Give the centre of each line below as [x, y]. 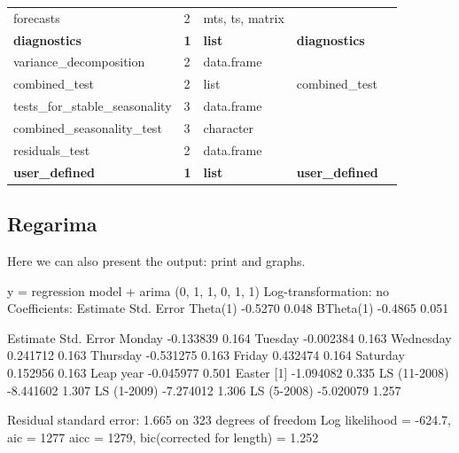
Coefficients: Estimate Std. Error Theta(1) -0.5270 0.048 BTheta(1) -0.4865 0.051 [228, 308]
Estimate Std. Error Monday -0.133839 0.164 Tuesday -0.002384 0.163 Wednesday [229, 337]
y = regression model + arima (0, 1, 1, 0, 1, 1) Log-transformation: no [198, 290]
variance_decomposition [79, 62]
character [229, 127]
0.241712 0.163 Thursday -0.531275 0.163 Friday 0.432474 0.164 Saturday [206, 355]
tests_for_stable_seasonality [93, 106]
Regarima [52, 224]
